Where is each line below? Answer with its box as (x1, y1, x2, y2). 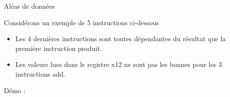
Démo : (4, 85, 26, 95)
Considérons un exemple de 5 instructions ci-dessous (4, 17, 159, 27)
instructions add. (15, 68, 66, 79)
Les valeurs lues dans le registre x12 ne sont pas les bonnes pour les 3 (15, 59, 222, 69)
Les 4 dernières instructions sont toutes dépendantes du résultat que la (15, 33, 226, 44)
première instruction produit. (15, 43, 102, 53)
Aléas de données (4, 1, 55, 11)
